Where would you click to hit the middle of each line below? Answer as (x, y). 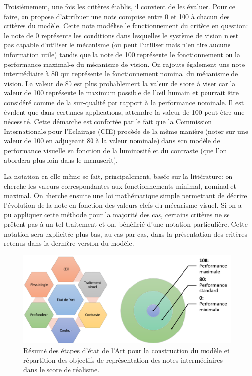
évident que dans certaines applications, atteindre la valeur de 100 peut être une (124, 112)
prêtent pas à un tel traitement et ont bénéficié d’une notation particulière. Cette (126, 224)
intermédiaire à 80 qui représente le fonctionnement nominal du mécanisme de (121, 74)
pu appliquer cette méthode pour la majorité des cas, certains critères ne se (117, 214)
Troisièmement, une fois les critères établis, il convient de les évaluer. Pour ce (120, 6)
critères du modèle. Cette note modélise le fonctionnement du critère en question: (126, 26)
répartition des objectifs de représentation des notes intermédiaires (123, 360)
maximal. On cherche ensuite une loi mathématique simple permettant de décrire (126, 195)
